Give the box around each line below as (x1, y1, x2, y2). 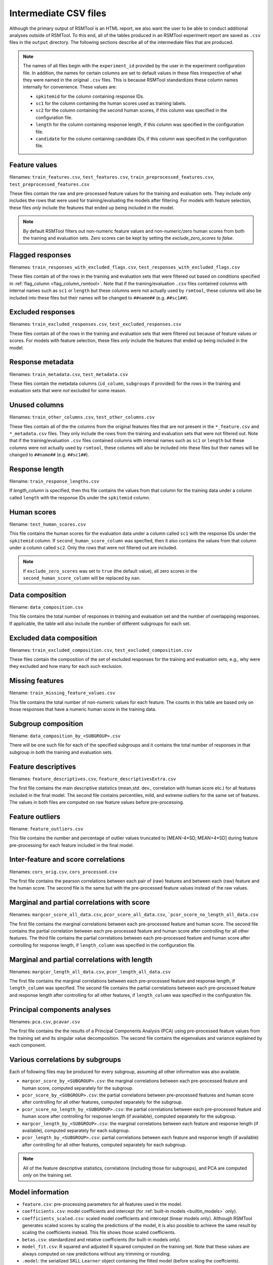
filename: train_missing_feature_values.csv (9, 690, 116, 696)
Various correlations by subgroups (9, 1055, 121, 1064)
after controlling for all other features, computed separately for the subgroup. (22, 1099, 183, 1105)
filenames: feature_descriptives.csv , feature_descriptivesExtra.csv (9, 776, 176, 782)
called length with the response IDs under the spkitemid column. (9, 494, 150, 500)
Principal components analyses (9, 1005, 111, 1014)
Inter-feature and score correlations (9, 855, 125, 864)
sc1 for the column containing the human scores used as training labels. (35, 100, 187, 106)
